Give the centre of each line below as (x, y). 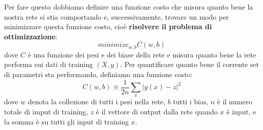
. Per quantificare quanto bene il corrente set (190, 64)
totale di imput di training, (46, 112)
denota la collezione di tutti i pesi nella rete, (97, 102)
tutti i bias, (191, 102)
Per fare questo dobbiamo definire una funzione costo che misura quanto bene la (129, 7)
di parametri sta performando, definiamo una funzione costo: (98, 74)
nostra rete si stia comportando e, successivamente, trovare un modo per (117, 16)
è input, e (241, 112)
